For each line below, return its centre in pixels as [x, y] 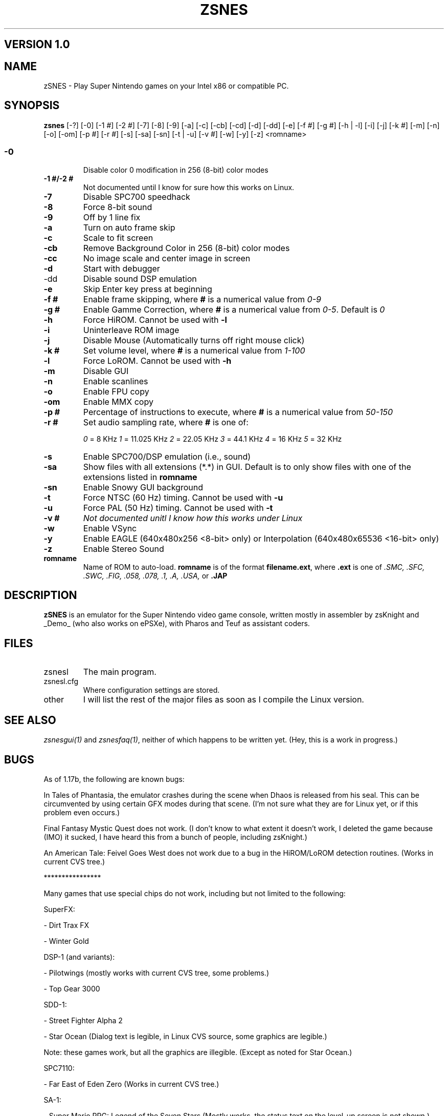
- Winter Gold [66, 941]
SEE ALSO [30, 720]
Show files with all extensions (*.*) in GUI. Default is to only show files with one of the [247, 467]
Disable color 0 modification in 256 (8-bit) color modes [176, 170]
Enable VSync [110, 528]
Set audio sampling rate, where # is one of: [166, 422]
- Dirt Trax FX [66, 925]
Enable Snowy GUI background [143, 487]
